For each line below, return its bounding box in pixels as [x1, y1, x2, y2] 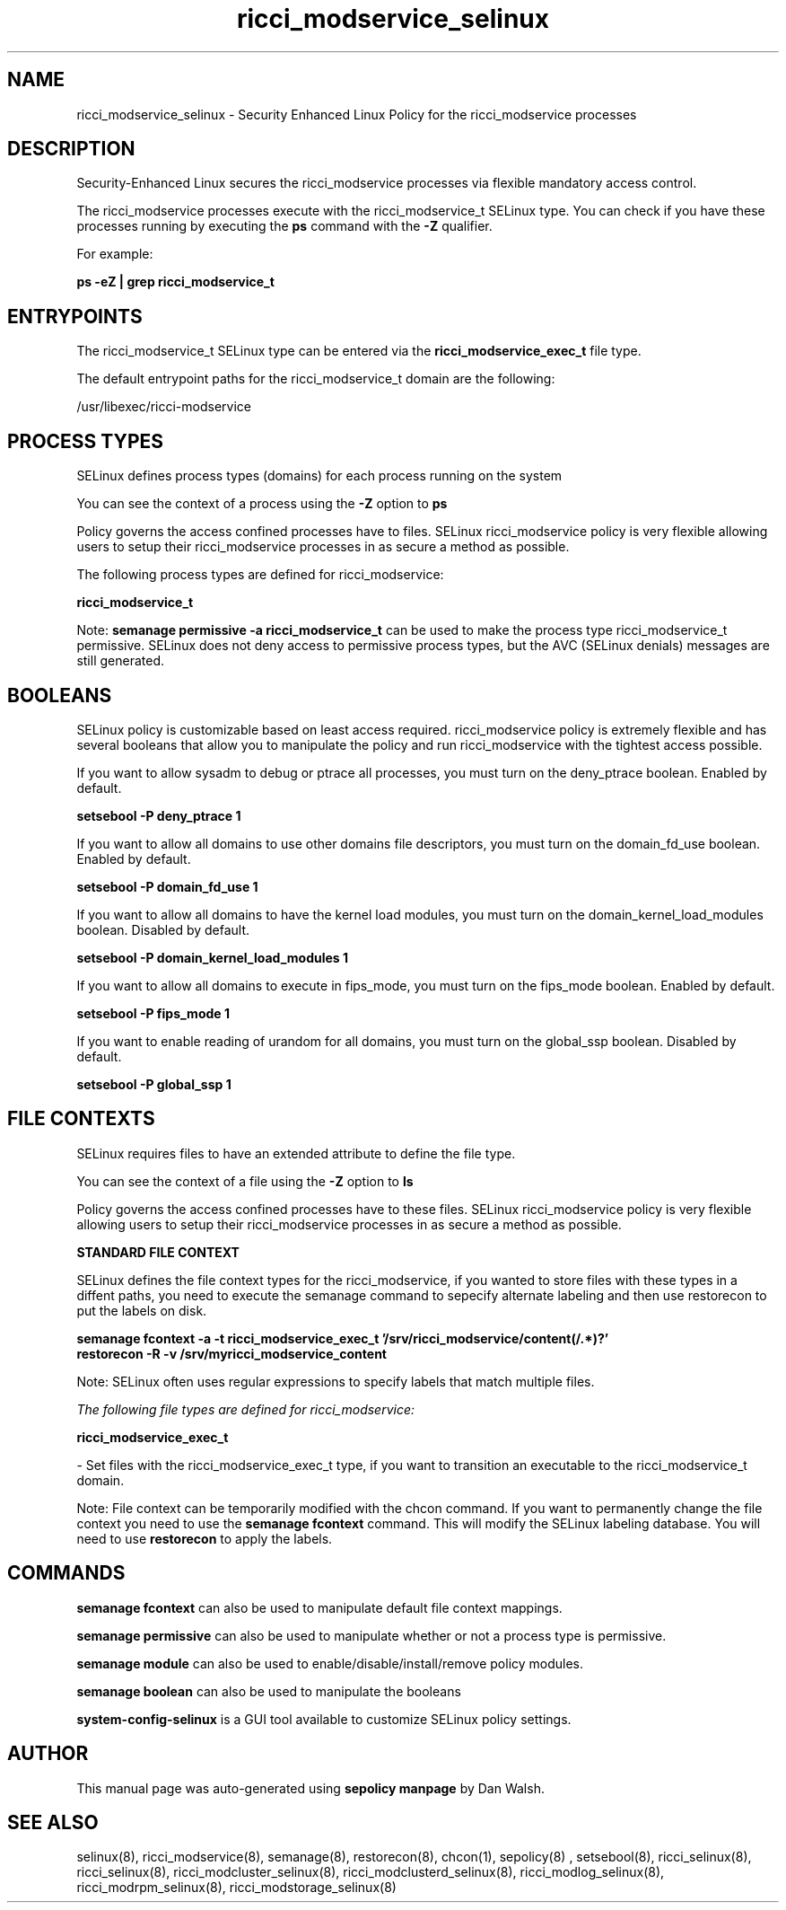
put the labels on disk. [76, 1302, 207, 1318]
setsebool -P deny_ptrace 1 [76, 807, 241, 823]
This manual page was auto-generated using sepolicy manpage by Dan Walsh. [76, 1780, 545, 1796]
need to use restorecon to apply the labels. [76, 1530, 333, 1546]
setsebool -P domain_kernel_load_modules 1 [76, 949, 349, 965]
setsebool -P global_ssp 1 [76, 1076, 231, 1092]
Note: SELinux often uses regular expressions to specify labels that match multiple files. [76, 1373, 595, 1389]
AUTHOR [7, 1742, 89, 1765]
